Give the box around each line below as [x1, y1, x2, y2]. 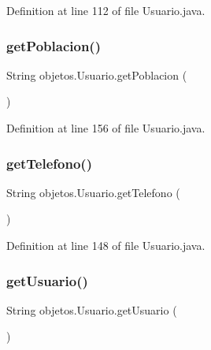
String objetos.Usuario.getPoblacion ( [6, 66, 187, 83]
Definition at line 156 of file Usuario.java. [6, 120, 205, 136]
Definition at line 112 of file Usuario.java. [6, 2, 205, 18]
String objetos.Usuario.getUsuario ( [6, 301, 177, 318]
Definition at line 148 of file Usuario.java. [6, 237, 205, 253]
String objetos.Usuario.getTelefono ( [6, 184, 180, 200]
